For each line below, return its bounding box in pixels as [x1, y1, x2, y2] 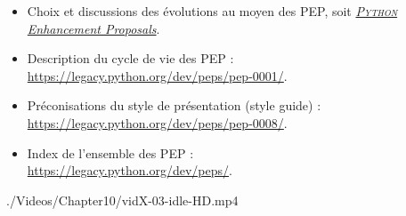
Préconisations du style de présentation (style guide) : [27, 96, 321, 115]
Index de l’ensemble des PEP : [27, 143, 194, 162]
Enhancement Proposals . [27, 19, 160, 37]
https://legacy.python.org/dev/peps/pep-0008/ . [27, 113, 288, 132]
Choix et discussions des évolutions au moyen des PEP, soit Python [27, 2, 398, 20]
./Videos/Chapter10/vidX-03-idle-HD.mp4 [6, 190, 239, 209]
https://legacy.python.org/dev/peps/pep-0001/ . [27, 66, 288, 84]
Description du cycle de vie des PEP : [27, 49, 234, 68]
